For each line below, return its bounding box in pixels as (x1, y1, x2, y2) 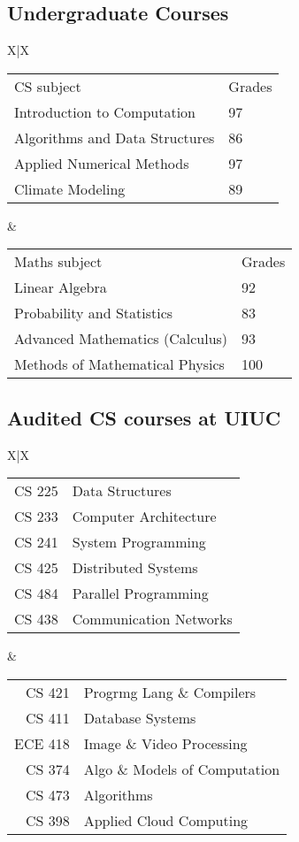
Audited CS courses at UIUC (7, 403, 281, 431)
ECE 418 (14, 732, 70, 754)
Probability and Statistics (14, 302, 173, 324)
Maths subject (14, 251, 103, 272)
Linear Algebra (14, 277, 107, 298)
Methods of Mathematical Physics (14, 354, 225, 375)
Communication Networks (72, 609, 233, 630)
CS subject (14, 75, 81, 96)
